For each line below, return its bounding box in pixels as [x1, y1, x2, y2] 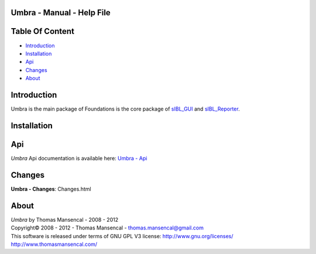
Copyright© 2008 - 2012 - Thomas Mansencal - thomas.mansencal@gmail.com [11, 224, 204, 231]
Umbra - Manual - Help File [11, 8, 111, 18]
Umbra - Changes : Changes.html [11, 185, 91, 193]
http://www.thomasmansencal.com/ [11, 241, 98, 248]
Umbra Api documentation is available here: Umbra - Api [11, 155, 147, 162]
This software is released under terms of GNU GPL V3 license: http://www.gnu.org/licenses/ [11, 232, 233, 239]
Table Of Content [11, 26, 74, 36]
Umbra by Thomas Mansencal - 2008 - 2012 [11, 216, 119, 223]
